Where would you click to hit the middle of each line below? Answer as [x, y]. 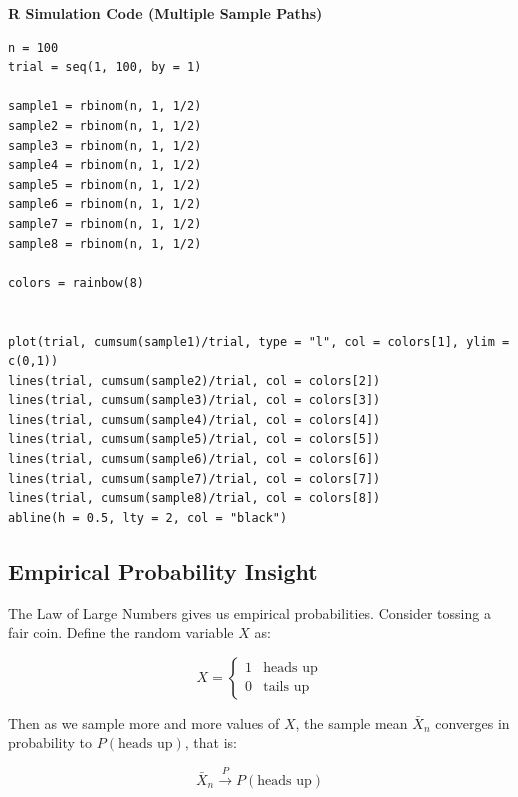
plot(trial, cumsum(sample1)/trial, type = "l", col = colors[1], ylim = [259, 341]
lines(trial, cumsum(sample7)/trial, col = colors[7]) [194, 478]
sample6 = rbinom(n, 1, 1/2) [105, 204]
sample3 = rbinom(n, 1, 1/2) [105, 145]
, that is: [210, 742]
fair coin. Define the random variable [121, 632]
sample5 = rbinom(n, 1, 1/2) [105, 184]
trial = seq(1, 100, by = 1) [105, 67]
